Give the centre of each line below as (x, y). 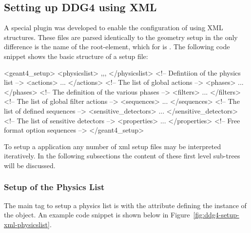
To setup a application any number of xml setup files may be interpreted (113, 146)
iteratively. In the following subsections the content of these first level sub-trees (122, 156)
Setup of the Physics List (54, 187)
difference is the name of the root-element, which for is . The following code (117, 47)
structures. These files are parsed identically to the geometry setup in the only (121, 37)
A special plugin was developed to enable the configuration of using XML (114, 28)
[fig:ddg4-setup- (216, 215)
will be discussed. (30, 165)
